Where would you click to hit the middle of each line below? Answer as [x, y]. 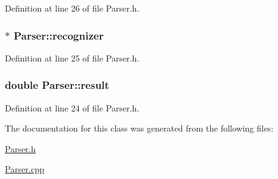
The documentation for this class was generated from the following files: [139, 128]
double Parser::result [57, 85]
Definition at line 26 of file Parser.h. [72, 8]
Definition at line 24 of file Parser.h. [72, 107]
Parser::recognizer [59, 35]
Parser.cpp [25, 169]
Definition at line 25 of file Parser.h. [72, 58]
